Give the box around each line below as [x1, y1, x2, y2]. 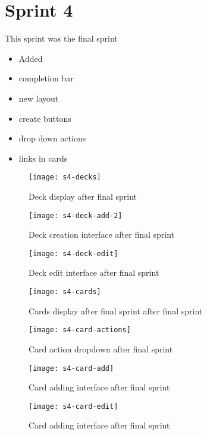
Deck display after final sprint [29, 190, 137, 202]
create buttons [18, 112, 71, 124]
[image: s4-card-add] [29, 364, 114, 373]
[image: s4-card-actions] [29, 326, 131, 335]
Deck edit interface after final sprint [29, 266, 159, 279]
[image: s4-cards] [29, 288, 101, 297]
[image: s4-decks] [29, 173, 101, 182]
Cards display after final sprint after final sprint [29, 304, 203, 317]
